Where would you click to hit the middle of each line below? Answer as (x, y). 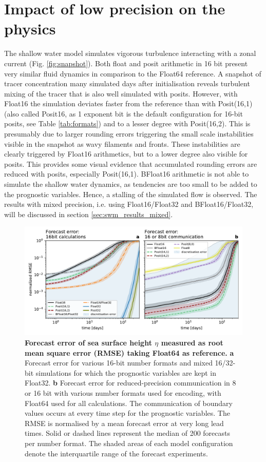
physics (30, 28)
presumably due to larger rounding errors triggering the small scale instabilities (129, 134)
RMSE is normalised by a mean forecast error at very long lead (124, 423)
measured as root (192, 342)
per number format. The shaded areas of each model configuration (129, 443)
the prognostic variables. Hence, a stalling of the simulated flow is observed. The (131, 194)
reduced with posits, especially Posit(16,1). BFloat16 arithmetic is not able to (127, 174)
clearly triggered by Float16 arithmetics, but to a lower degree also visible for (126, 154)
